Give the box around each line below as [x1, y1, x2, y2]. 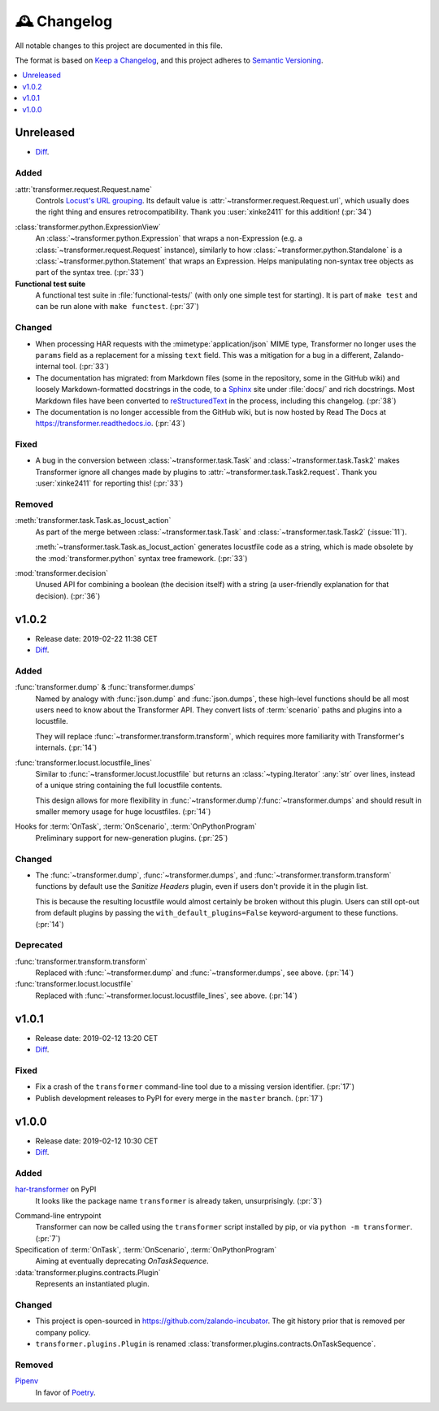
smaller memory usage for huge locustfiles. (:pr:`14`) [35, 807, 211, 817]
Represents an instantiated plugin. [35, 1279, 150, 1289]
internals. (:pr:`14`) [35, 743, 98, 752]
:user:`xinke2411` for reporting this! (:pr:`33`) [35, 478, 184, 488]
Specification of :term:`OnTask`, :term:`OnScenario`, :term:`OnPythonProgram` [15, 1245, 277, 1255]
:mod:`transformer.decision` [15, 568, 109, 577]
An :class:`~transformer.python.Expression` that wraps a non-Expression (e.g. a [35, 233, 302, 243]
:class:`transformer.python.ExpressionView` [15, 222, 162, 232]
